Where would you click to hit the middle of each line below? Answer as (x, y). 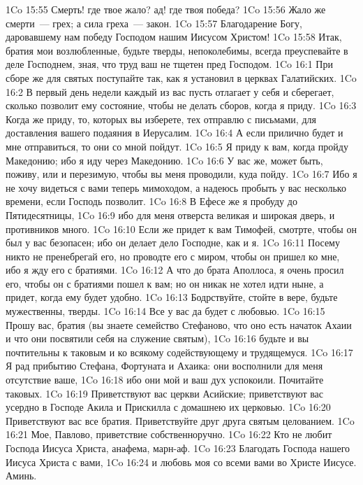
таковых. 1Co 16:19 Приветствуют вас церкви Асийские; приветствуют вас (165, 393)
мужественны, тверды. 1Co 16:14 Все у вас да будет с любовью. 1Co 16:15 (165, 311)
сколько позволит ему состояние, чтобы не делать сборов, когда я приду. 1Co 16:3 (181, 105)
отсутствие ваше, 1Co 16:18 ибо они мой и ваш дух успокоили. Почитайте (165, 380)
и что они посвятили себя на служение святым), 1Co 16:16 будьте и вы (157, 338)
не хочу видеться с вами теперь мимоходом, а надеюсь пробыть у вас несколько (176, 187)
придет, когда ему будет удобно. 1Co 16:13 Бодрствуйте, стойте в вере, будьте (172, 297)
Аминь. (21, 476)
